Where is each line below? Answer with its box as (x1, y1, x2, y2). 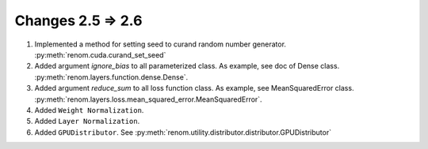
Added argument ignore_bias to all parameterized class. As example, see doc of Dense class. (34, 61, 340, 71)
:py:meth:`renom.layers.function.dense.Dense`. (34, 72, 189, 82)
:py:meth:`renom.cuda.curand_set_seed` (34, 50, 166, 59)
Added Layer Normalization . (34, 117, 140, 126)
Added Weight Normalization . (34, 105, 144, 114)
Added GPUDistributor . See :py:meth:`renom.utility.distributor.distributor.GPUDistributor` (34, 127, 332, 137)
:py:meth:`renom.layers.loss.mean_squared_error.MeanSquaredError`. (34, 95, 262, 104)
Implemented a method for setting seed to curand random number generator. (34, 39, 287, 49)
